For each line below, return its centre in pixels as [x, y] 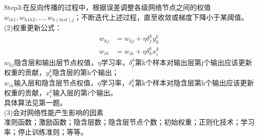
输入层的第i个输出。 [85, 92]
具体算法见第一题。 [35, 102]
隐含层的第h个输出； [86, 72]
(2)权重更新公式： [33, 28]
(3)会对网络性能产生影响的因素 [54, 112]
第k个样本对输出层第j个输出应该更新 [194, 62]
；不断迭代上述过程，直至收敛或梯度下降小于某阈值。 [161, 17]
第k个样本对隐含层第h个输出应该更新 [194, 83]
